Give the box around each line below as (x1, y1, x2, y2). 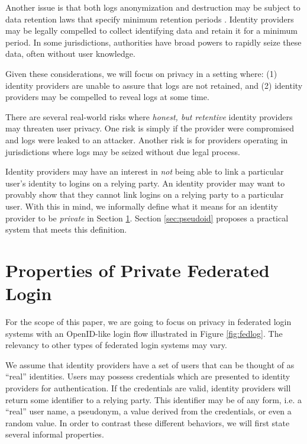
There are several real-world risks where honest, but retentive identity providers (5, 110, 293, 123)
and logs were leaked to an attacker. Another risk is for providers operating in (5, 133, 288, 146)
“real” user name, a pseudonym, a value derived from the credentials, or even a (5, 405, 292, 417)
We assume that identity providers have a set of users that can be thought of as (5, 358, 295, 371)
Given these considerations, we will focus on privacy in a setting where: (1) (5, 67, 277, 79)
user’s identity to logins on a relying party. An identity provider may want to (5, 176, 285, 189)
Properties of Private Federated (5, 258, 270, 282)
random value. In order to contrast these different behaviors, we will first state (5, 416, 290, 429)
